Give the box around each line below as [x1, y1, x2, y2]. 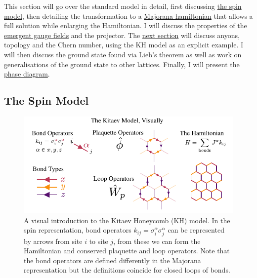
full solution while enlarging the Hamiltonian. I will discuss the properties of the [4, 20, 247, 31]
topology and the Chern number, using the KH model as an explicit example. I [4, 40, 244, 50]
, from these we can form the [113, 236, 201, 246]
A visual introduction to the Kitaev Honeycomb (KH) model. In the [24, 215, 230, 225]
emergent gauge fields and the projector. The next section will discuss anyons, [4, 30, 240, 40]
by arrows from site [24, 236, 83, 246]
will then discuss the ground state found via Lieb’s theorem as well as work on [4, 49, 242, 59]
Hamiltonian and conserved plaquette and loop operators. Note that [24, 245, 230, 256]
